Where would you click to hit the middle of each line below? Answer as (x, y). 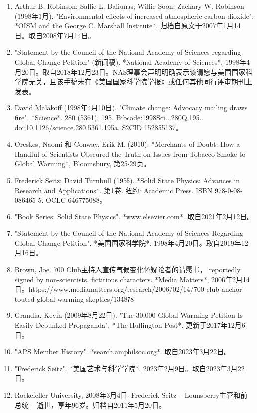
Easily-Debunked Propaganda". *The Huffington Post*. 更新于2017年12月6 (130, 325)
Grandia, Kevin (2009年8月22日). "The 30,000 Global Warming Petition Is (129, 315)
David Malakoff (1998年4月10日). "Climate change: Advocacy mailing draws (131, 108)
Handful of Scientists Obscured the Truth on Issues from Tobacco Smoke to (130, 154)
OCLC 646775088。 (76, 200)
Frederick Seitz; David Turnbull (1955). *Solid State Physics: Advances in (127, 180)
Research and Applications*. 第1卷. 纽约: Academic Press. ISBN (114, 190)
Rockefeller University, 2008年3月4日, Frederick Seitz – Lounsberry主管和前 (131, 395)
